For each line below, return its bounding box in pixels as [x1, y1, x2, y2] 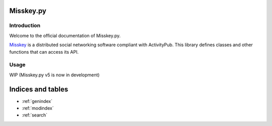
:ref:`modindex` [22, 105, 54, 111]
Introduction [9, 22, 40, 29]
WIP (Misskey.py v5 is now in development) [9, 72, 100, 78]
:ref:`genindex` [22, 98, 53, 104]
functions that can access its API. [9, 49, 79, 55]
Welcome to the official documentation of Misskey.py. [9, 33, 121, 39]
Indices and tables [9, 85, 69, 93]
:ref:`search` [22, 112, 48, 118]
